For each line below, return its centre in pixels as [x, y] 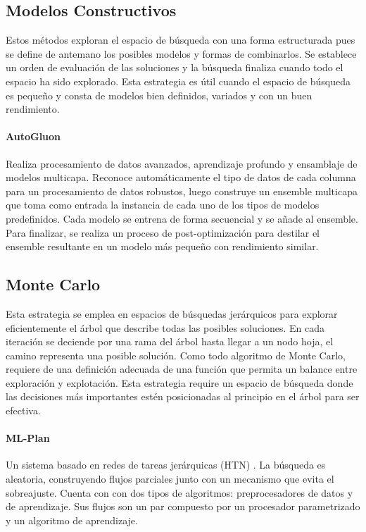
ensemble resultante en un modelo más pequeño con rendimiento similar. [162, 246]
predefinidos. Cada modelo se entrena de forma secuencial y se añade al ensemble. [182, 218]
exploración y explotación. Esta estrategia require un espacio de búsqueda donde [179, 382]
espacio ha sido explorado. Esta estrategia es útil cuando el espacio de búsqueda [178, 81]
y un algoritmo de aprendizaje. [72, 520]
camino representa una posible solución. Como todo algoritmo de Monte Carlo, [176, 355]
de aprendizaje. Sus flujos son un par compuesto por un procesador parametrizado [183, 506]
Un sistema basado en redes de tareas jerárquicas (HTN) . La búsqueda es [166, 465]
